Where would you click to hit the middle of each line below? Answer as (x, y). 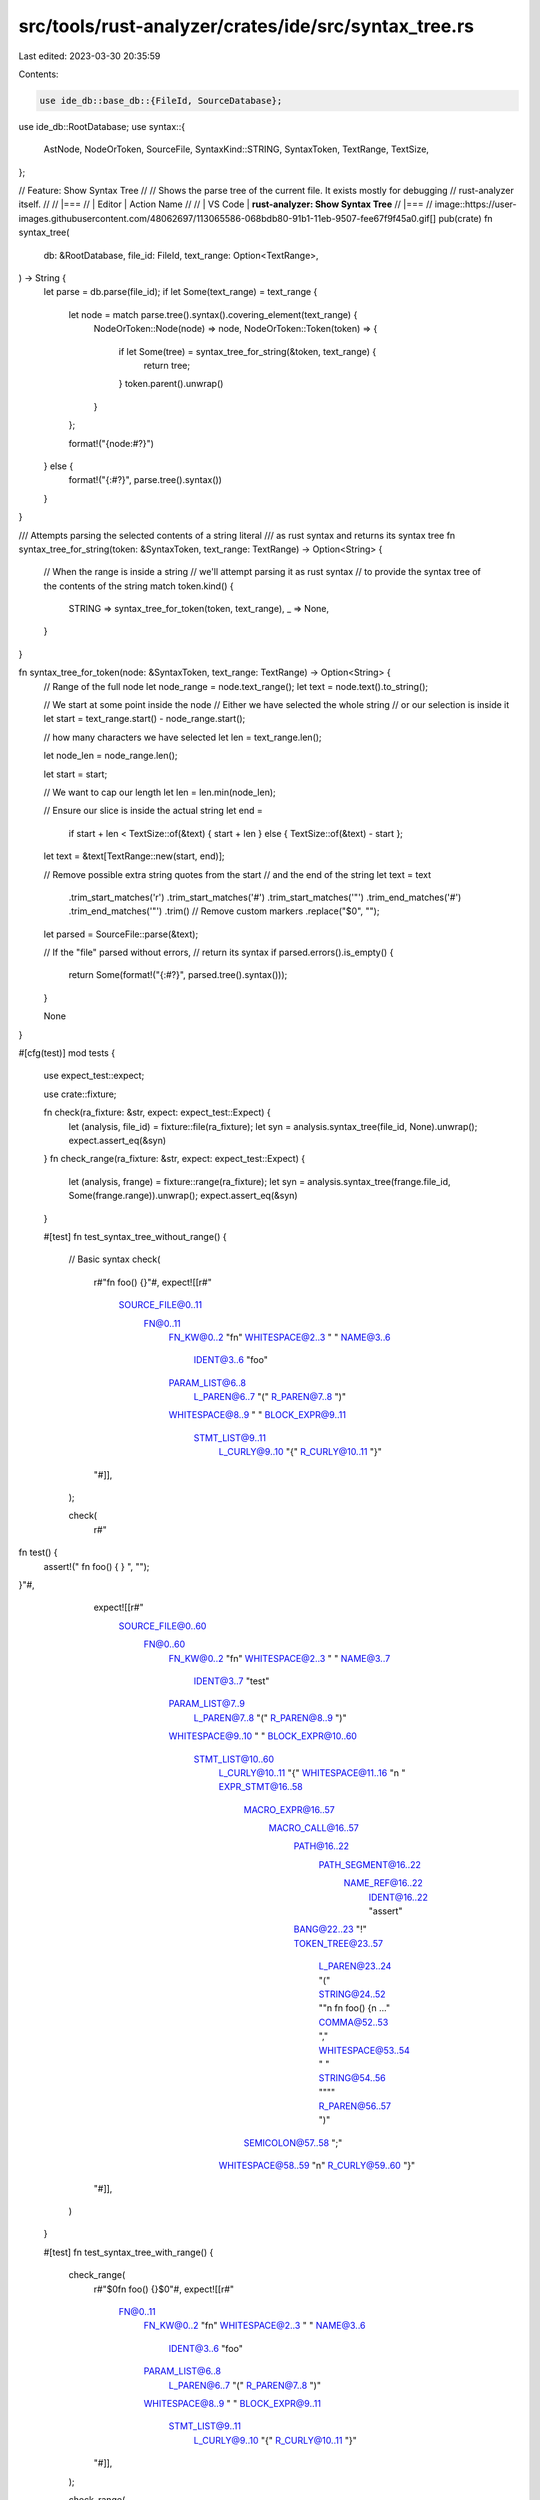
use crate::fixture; (80, 1094)
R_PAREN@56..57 (355, 2106)
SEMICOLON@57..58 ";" (293, 2142)
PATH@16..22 (321, 1846)
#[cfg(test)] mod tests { (66, 1053)
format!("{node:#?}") (111, 443)
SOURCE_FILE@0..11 (160, 1305)
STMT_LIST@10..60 (234, 1759)
